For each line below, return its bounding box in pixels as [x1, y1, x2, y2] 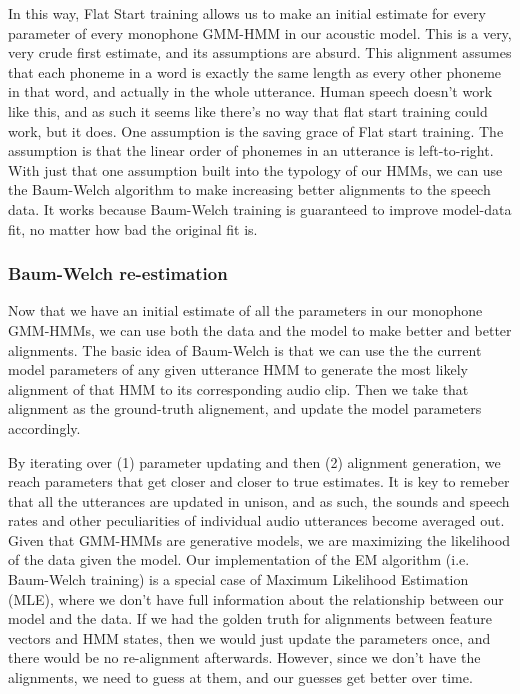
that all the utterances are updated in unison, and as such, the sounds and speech [8, 490, 510, 511]
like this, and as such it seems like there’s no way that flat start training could [8, 100, 488, 121]
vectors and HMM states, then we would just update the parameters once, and [8, 627, 491, 648]
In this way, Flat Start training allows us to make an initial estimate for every [8, 3, 486, 23]
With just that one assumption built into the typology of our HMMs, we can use [8, 159, 503, 180]
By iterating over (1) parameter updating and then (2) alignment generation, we [8, 451, 501, 472]
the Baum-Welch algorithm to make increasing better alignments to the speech [8, 179, 491, 200]
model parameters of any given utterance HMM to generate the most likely [8, 359, 468, 380]
